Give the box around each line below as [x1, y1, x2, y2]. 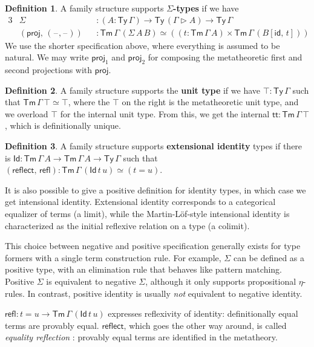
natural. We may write [5, 51, 89, 63]
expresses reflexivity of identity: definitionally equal [108, 307, 298, 320]
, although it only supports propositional [145, 274, 296, 287]
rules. [5, 287, 25, 299]
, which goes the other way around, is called [123, 319, 287, 331]
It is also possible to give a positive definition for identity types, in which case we [5, 183, 306, 196]
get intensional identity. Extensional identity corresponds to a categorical [5, 195, 276, 208]
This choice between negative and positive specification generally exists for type [5, 239, 301, 252]
